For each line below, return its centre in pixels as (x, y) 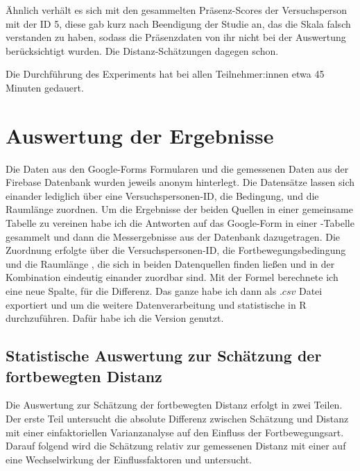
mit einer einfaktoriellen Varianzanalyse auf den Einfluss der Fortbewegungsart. (175, 432)
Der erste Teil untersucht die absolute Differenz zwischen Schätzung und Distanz (177, 418)
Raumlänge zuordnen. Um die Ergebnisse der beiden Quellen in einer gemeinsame (179, 209)
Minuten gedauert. (45, 87)
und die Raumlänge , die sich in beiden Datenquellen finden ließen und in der (170, 263)
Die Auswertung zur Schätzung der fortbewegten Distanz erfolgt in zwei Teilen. (174, 405)
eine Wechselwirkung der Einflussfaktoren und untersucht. (129, 459)
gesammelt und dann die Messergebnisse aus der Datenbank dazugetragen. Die (173, 236)
